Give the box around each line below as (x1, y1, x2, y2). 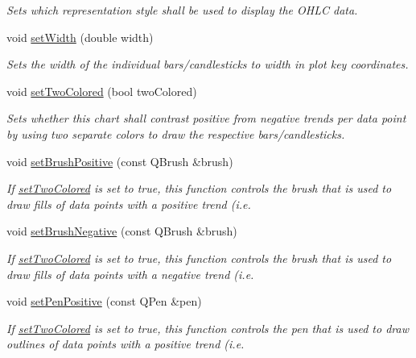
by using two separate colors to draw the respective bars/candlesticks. (6, 125, 345, 142)
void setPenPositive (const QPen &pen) (6, 293, 202, 310)
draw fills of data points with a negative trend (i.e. (6, 265, 254, 282)
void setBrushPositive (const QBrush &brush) (6, 152, 233, 169)
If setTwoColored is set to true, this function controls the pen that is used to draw (6, 319, 409, 336)
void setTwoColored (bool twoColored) (6, 82, 197, 99)
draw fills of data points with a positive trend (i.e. (6, 195, 251, 212)
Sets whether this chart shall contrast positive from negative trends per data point (6, 110, 406, 127)
